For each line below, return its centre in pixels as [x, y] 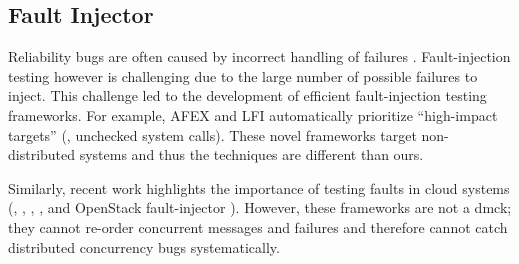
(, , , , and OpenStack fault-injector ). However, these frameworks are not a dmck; [260, 207]
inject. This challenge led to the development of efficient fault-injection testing [247, 95]
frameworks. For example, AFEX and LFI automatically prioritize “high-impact [253, 114]
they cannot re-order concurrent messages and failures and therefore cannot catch [258, 226]
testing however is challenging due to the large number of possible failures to [243, 75]
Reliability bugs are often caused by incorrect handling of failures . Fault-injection [259, 56]
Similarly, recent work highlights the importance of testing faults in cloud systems [259, 187]
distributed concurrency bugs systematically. [144, 246]
